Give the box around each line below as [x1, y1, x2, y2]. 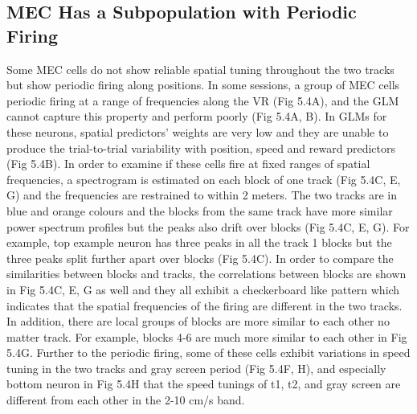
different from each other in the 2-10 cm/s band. [6, 391, 245, 408]
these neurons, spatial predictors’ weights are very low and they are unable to [6, 123, 389, 140]
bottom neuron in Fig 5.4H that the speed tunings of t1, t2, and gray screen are [6, 375, 401, 392]
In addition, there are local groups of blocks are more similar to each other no [6, 313, 390, 330]
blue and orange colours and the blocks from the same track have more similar [6, 202, 393, 219]
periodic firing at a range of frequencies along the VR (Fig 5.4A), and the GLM [6, 92, 399, 109]
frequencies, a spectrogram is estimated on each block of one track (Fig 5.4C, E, [6, 170, 401, 187]
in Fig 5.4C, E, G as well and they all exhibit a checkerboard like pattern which [6, 281, 400, 297]
